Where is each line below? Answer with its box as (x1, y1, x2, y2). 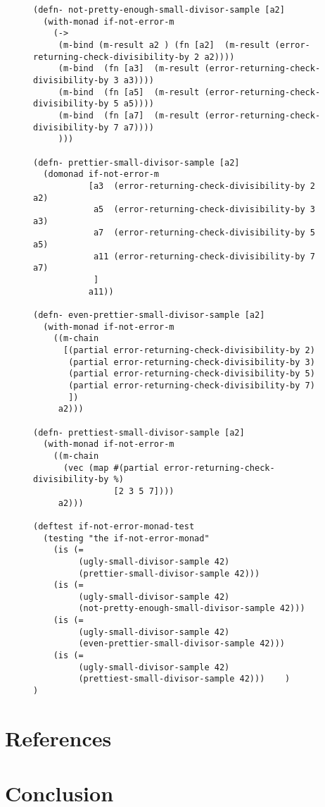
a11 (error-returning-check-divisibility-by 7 (93, 251, 315, 261)
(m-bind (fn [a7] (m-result (58, 110, 200, 121)
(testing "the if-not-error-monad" (43, 533, 210, 543)
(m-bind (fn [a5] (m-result (58, 87, 200, 97)
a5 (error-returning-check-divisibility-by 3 (93, 204, 315, 215)
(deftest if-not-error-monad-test (33, 521, 195, 531)
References (5, 723, 112, 752)
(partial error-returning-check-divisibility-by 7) (68, 381, 315, 390)
